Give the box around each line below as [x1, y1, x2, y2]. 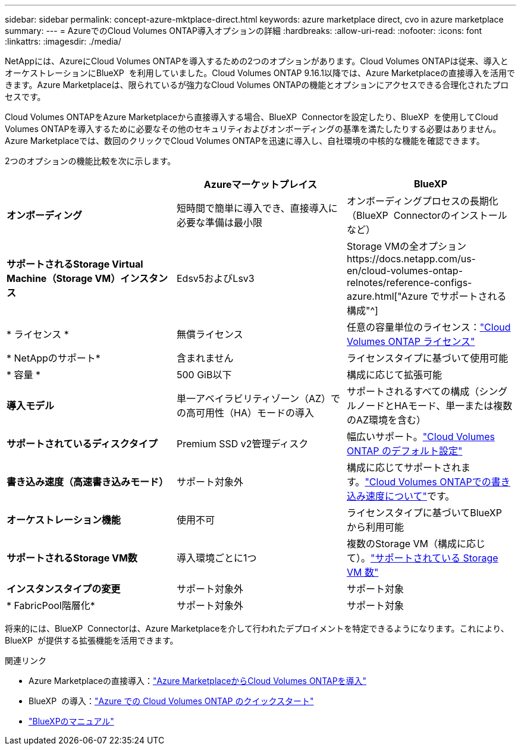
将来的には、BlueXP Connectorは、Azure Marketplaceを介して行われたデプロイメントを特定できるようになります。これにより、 [5, 623, 509, 633]
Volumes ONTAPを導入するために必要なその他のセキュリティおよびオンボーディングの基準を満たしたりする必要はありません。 [5, 124, 501, 134]
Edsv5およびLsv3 [176, 272, 255, 284]
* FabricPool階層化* [7, 600, 95, 611]
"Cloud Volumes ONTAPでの [365, 476, 491, 488]
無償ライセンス [176, 328, 243, 340]
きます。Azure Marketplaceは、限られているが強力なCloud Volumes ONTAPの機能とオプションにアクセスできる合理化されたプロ [5, 80, 509, 90]
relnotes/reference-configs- [346, 277, 472, 288]
